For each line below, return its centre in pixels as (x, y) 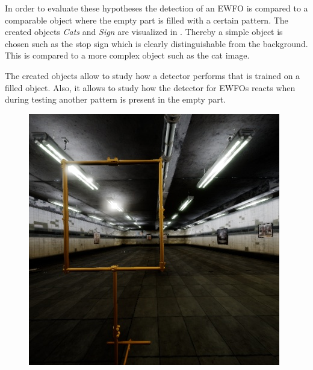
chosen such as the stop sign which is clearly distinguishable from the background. (156, 43)
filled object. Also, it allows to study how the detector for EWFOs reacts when (150, 87)
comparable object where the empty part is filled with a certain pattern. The (147, 20)
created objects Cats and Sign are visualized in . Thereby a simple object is (144, 32)
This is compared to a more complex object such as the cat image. (127, 55)
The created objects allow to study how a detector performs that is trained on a (153, 75)
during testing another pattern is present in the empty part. (116, 99)
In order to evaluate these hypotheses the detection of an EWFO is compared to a (156, 8)
